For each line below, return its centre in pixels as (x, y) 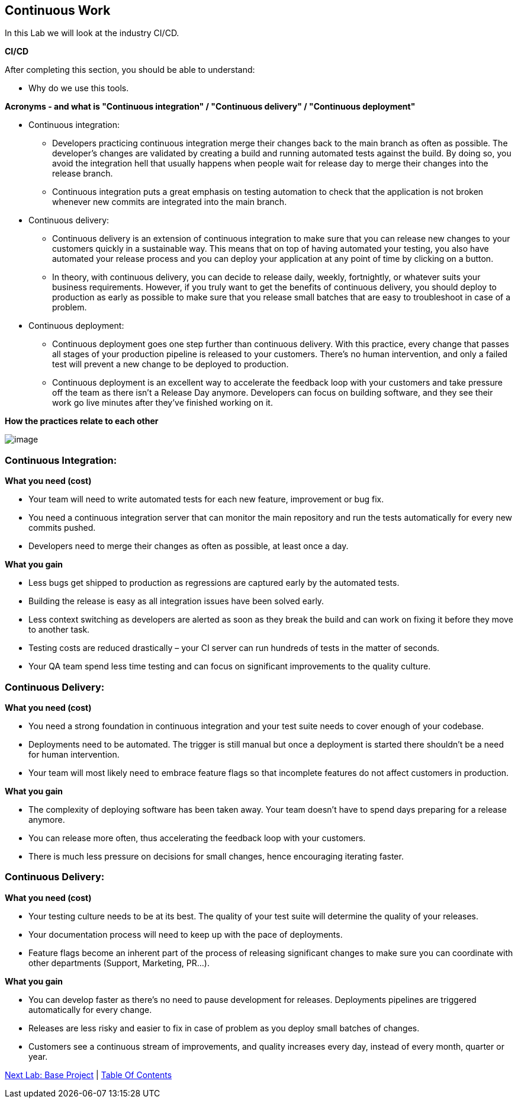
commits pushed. (62, 528)
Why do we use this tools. (79, 88)
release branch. (83, 174)
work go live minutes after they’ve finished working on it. (163, 403)
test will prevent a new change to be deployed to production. (170, 364)
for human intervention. (74, 754)
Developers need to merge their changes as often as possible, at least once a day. (189, 546)
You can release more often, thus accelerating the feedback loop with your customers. (197, 838)
